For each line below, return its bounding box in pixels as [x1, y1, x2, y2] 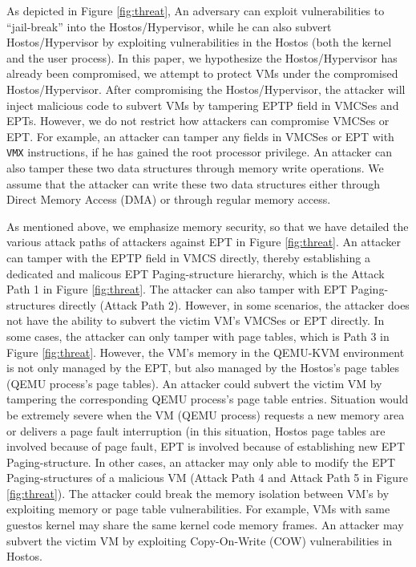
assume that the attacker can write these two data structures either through [6, 175, 381, 192]
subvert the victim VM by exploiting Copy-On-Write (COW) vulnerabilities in [6, 532, 392, 549]
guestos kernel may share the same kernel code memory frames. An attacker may [6, 516, 404, 533]
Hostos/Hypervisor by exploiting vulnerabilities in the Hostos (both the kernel [6, 34, 392, 51]
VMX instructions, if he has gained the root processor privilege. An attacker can [6, 144, 392, 160]
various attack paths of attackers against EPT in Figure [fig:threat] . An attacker [6, 233, 401, 250]
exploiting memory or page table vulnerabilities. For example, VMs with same [6, 500, 390, 517]
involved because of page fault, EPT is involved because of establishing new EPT [6, 438, 405, 455]
